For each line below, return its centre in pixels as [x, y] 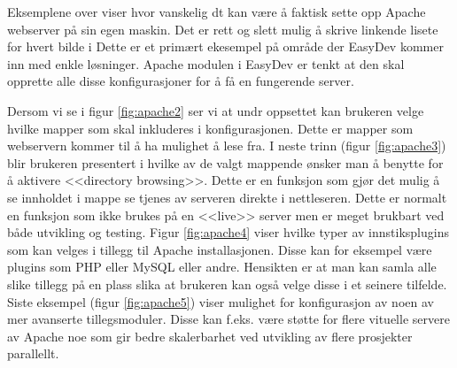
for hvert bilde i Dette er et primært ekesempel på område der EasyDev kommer [225, 46]
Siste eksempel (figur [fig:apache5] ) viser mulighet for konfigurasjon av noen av [221, 301]
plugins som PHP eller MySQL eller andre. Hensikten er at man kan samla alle [222, 267]
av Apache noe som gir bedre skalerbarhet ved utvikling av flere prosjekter [210, 336]
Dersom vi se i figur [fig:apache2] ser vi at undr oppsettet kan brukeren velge [216, 110]
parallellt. [33, 353]
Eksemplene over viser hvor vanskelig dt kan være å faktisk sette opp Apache [217, 11]
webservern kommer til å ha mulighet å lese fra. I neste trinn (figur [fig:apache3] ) [227, 146]
